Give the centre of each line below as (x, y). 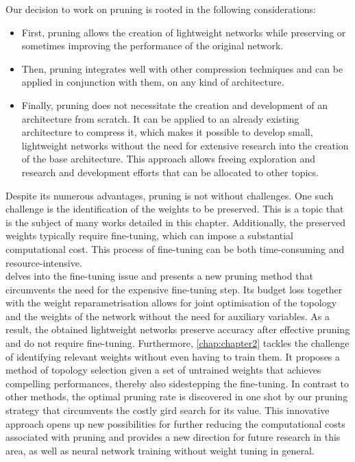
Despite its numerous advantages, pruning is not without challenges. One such (170, 195)
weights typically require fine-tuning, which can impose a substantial (150, 235)
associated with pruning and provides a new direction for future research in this (173, 437)
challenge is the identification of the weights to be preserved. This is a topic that (175, 209)
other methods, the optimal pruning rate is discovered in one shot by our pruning (177, 397)
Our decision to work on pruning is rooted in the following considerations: (161, 9)
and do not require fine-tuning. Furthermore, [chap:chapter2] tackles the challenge (177, 343)
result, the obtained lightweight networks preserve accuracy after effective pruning (178, 329)
